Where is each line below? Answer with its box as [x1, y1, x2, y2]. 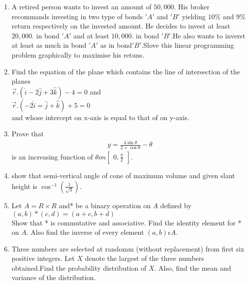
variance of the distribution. [11, 272, 96, 283]
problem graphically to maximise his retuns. [11, 49, 145, 60]
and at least [73, 30, 109, 40]
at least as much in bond [11, 40, 87, 50]
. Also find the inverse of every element [26, 227, 144, 237]
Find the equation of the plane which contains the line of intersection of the [11, 66, 240, 76]
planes [11, 76, 31, 86]
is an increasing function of [11, 152, 93, 162]
